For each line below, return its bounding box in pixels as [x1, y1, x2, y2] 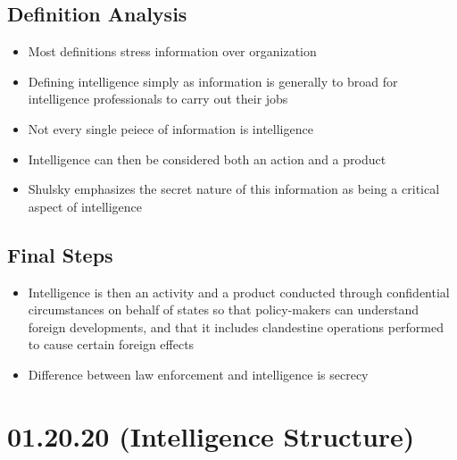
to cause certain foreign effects [28, 335, 195, 354]
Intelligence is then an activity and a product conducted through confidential [28, 282, 450, 301]
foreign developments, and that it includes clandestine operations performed [28, 317, 445, 336]
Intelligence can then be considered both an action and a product [28, 149, 386, 168]
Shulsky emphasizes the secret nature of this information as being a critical [28, 180, 440, 198]
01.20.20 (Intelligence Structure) [7, 417, 415, 454]
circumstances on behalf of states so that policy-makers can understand [28, 300, 420, 319]
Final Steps [7, 240, 113, 268]
